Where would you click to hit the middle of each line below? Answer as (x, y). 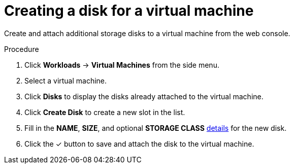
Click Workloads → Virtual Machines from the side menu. (122, 65)
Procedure (22, 49)
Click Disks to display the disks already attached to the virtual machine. (144, 96)
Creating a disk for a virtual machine (129, 11)
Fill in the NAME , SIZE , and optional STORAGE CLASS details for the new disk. (156, 128)
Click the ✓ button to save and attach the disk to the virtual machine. (139, 144)
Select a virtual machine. (66, 80)
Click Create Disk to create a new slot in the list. (105, 112)
